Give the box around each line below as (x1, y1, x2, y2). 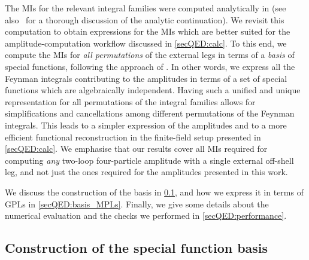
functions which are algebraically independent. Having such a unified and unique (5, 84, 301, 96)
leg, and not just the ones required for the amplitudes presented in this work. (5, 166, 288, 178)
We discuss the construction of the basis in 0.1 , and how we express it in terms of (5, 185, 304, 198)
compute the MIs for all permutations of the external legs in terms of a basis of (5, 48, 295, 61)
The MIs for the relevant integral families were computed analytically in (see (5, 2, 286, 14)
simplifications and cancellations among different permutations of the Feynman (5, 107, 295, 120)
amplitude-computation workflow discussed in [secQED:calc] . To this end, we (5, 36, 287, 49)
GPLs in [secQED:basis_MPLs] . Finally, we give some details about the (5, 197, 269, 210)
